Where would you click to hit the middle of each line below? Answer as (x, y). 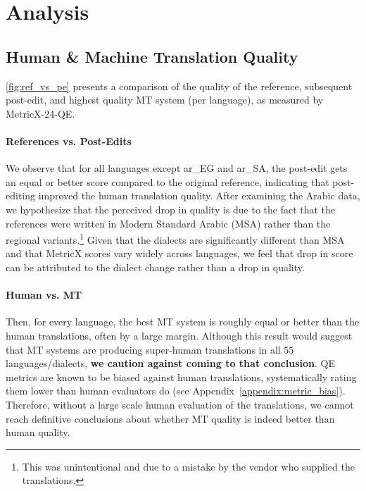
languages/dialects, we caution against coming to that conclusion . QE (171, 363)
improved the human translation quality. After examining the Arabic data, (199, 195)
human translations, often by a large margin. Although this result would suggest (179, 335)
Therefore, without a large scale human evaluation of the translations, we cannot (180, 404)
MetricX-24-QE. (40, 113)
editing (21, 195)
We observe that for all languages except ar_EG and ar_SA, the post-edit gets (177, 168)
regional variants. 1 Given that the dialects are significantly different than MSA (175, 238)
